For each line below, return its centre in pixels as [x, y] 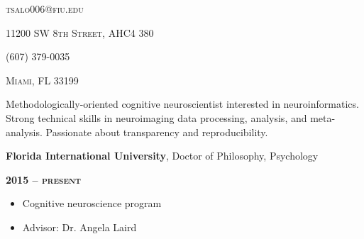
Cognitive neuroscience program [92, 203]
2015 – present [43, 179]
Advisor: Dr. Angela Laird [79, 227]
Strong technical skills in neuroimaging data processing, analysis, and [156, 117]
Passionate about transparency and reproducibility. [157, 132]
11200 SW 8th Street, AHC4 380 [80, 32]
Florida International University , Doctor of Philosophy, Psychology [162, 156]
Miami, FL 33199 [42, 80]
